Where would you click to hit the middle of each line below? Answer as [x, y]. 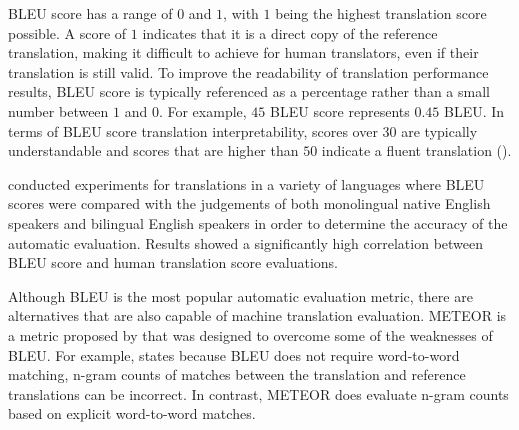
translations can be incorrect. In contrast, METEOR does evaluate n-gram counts [258, 393]
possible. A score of [67, 32]
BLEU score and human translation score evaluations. [173, 262]
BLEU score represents [340, 110]
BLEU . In [474, 110]
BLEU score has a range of [90, 13]
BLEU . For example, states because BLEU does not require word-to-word [234, 354]
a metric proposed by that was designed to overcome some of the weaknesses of [250, 334]
